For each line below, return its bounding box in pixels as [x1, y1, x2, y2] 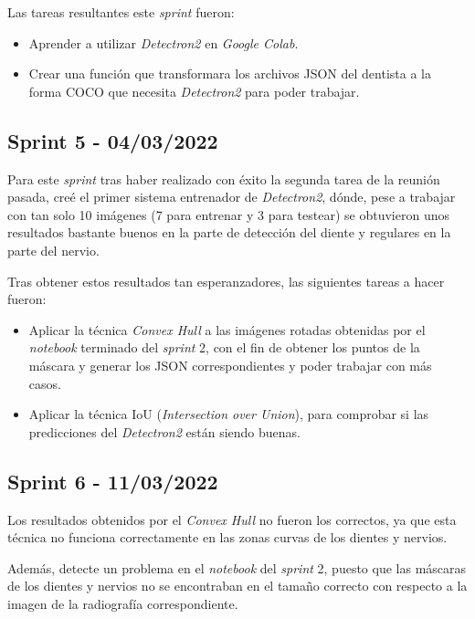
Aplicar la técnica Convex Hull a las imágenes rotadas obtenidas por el [28, 320, 426, 339]
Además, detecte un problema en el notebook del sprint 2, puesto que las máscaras [7, 558, 467, 577]
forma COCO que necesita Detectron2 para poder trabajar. [28, 81, 360, 100]
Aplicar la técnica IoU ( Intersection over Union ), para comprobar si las [28, 404, 429, 424]
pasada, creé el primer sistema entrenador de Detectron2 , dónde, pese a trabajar [7, 187, 456, 206]
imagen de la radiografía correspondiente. [7, 593, 238, 613]
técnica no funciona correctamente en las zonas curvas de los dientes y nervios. [7, 528, 448, 547]
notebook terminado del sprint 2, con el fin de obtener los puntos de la [28, 338, 420, 357]
